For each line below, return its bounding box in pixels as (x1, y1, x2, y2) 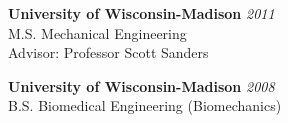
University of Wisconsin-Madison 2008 (8, 75, 275, 96)
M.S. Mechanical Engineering (8, 22, 187, 43)
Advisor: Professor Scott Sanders (8, 42, 209, 63)
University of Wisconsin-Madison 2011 (8, 3, 275, 23)
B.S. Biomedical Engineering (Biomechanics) (8, 95, 282, 116)
